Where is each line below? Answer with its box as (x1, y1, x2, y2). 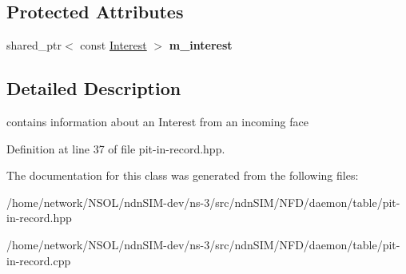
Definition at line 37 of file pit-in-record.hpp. (6, 140, 225, 157)
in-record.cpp (6, 252, 71, 268)
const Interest (80, 37, 147, 54)
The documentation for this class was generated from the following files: (6, 167, 359, 184)
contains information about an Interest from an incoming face (6, 113, 308, 129)
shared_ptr (6, 37, 62, 54)
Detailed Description (6, 76, 181, 101)
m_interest (169, 37, 233, 54)
